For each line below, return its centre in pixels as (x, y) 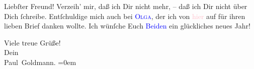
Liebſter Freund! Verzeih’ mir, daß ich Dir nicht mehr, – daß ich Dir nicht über (126, 6)
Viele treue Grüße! (32, 42)
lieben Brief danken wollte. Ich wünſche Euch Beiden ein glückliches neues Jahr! (127, 26)
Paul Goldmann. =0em (40, 62)
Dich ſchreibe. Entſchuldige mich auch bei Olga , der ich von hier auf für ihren (125, 16)
